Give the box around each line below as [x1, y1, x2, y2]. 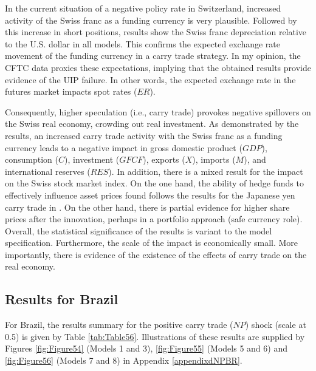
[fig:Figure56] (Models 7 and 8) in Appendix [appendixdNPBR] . [5, 354, 242, 367]
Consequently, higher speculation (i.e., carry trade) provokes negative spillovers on [5, 105, 311, 118]
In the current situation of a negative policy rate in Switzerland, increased [5, 2, 281, 14]
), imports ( [192, 153, 236, 166]
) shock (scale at [245, 318, 306, 331]
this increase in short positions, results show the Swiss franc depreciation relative [5, 26, 307, 38]
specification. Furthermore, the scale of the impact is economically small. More [5, 236, 298, 249]
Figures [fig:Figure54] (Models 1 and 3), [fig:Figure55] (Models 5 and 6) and [5, 342, 287, 355]
